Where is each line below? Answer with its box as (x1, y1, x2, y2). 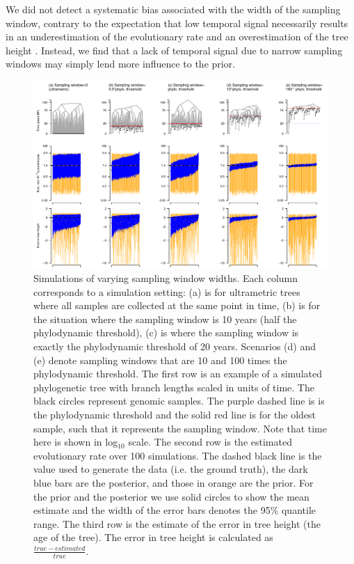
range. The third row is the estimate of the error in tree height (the (33, 516, 321, 531)
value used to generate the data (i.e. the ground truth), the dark (33, 462, 308, 476)
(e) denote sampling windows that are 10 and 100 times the (33, 352, 287, 367)
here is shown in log (33, 434, 118, 449)
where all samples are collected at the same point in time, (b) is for (33, 298, 321, 313)
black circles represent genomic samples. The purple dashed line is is (33, 393, 325, 408)
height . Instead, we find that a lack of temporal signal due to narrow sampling (6, 42, 343, 57)
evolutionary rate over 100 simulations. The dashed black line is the (33, 448, 322, 462)
